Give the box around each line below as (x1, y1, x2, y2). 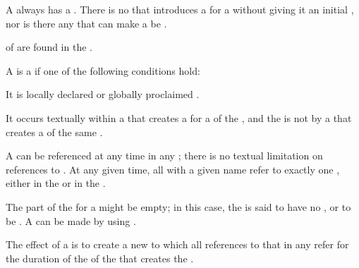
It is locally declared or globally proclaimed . (6, 87, 200, 102)
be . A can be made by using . (6, 213, 136, 228)
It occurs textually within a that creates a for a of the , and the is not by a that (6, 110, 352, 125)
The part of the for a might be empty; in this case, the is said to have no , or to (6, 199, 351, 214)
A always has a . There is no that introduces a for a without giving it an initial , (6, 2, 354, 16)
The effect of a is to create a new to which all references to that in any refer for (6, 237, 349, 252)
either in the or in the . (6, 176, 106, 190)
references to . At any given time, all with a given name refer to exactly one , (6, 162, 340, 176)
